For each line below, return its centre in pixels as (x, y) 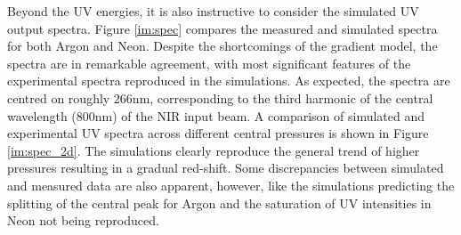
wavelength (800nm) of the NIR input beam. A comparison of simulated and (216, 115)
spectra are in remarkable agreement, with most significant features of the (209, 63)
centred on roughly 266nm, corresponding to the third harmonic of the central (220, 97)
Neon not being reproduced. (83, 220)
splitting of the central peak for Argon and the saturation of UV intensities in (219, 203)
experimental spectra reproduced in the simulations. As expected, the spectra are (229, 81)
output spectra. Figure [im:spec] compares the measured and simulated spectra (222, 28)
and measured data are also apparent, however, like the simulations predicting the (231, 185)
